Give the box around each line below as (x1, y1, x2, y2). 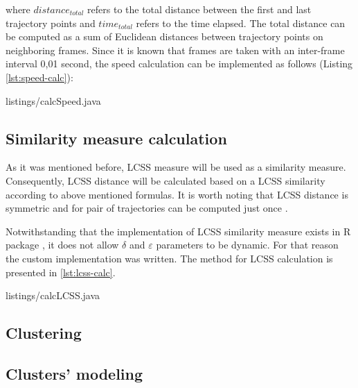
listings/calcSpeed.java (6, 93, 101, 108)
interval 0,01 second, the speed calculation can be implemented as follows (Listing (6, 56, 353, 71)
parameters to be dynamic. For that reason (156, 237, 339, 252)
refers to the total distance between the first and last (87, 2, 312, 16)
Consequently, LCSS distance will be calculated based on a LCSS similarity (6, 173, 325, 187)
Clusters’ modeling (6, 362, 143, 384)
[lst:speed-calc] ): (6, 69, 73, 84)
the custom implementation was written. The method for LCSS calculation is (6, 251, 333, 265)
